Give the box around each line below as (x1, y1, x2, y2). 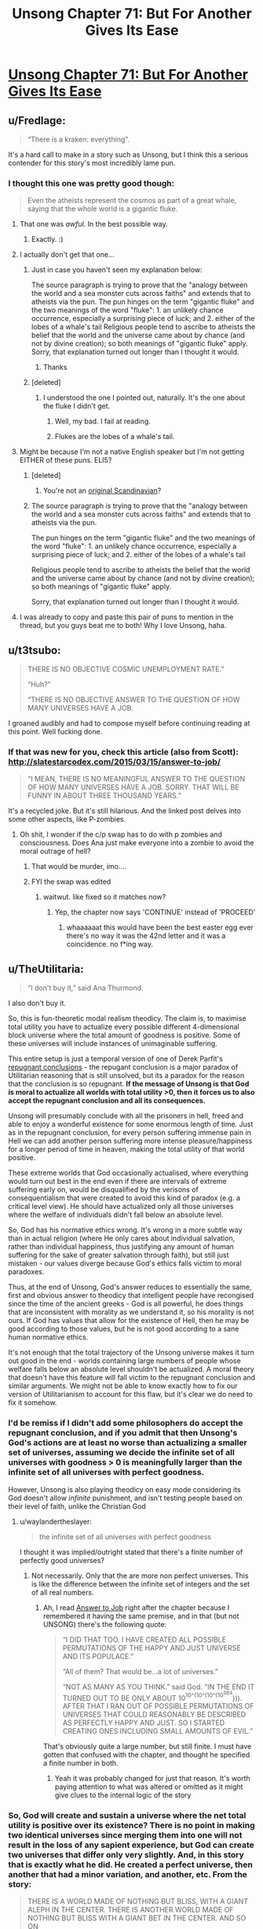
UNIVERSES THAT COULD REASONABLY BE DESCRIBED (62, 1709, 247, 1720)
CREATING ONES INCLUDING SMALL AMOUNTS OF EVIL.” (62, 1727, 254, 1736)
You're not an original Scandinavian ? (42, 486, 162, 496)
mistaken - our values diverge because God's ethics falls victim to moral (8, 1258, 242, 1268)
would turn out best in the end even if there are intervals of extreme (8, 1177, 227, 1186)
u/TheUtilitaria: (8, 962, 84, 976)
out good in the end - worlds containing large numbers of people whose (8, 1356, 241, 1365)
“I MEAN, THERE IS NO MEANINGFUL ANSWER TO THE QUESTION (27, 774, 246, 784)
